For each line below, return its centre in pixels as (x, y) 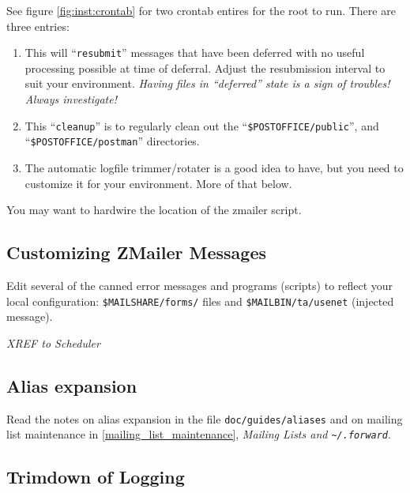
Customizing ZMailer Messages (137, 252)
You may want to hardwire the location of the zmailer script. (154, 210)
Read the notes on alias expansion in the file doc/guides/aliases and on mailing (205, 418)
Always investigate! (71, 99)
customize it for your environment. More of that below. (158, 183)
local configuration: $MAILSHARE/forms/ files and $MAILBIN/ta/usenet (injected (200, 301)
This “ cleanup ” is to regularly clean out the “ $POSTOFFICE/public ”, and (202, 125)
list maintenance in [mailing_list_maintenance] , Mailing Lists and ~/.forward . (199, 434)
